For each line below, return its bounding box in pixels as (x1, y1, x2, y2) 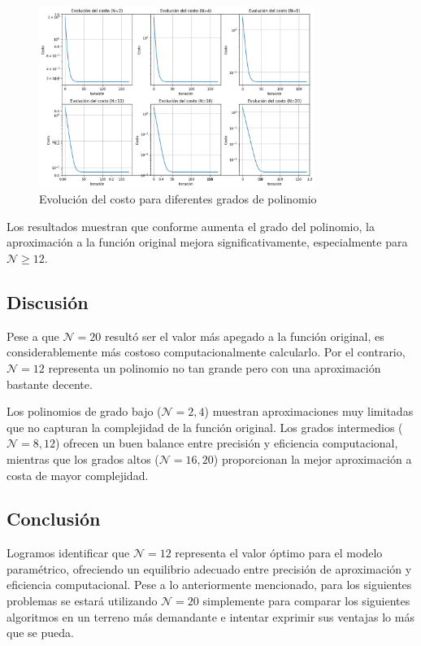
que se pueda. (7, 624, 74, 641)
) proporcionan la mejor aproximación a (213, 450, 412, 467)
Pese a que (7, 327, 59, 344)
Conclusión (7, 506, 101, 531)
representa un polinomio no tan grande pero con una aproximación (48, 359, 381, 376)
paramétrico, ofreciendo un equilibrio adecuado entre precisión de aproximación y (7, 560, 412, 577)
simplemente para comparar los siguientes (202, 592, 410, 609)
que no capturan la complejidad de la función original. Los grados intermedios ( (7, 418, 403, 435)
